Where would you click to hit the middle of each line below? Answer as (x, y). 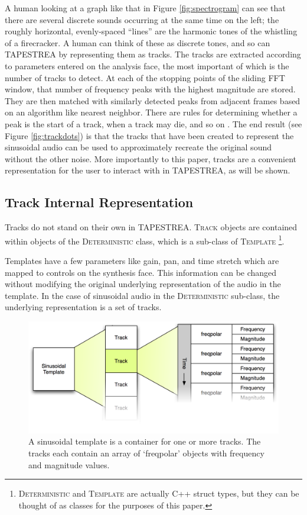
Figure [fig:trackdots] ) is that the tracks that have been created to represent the (149, 135)
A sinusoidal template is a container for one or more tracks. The (145, 441)
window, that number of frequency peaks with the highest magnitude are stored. (150, 89)
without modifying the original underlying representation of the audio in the (143, 284)
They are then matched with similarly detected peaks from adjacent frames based (153, 100)
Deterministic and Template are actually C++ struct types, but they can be (159, 493)
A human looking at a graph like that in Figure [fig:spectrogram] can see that (145, 8)
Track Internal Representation (99, 202)
